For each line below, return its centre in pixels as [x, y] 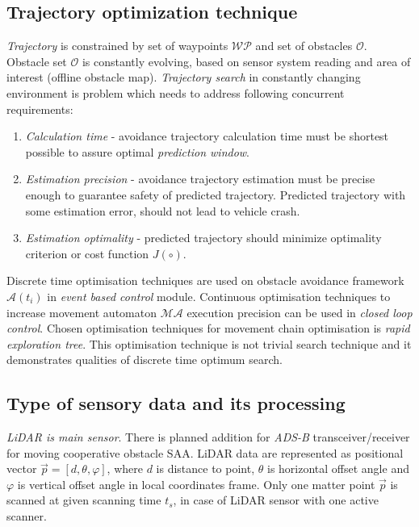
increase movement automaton [82, 312]
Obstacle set [37, 61]
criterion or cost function [87, 253]
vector [22, 468]
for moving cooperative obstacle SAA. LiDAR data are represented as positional [205, 452]
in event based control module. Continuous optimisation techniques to [219, 296]
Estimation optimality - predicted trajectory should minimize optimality [203, 238]
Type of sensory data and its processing [176, 403]
